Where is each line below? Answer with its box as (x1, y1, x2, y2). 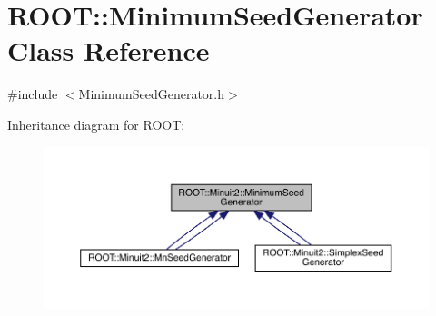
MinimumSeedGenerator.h (78, 84, 224, 104)
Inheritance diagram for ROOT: (7, 114, 185, 133)
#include (7, 84, 58, 104)
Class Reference (7, 32, 210, 69)
